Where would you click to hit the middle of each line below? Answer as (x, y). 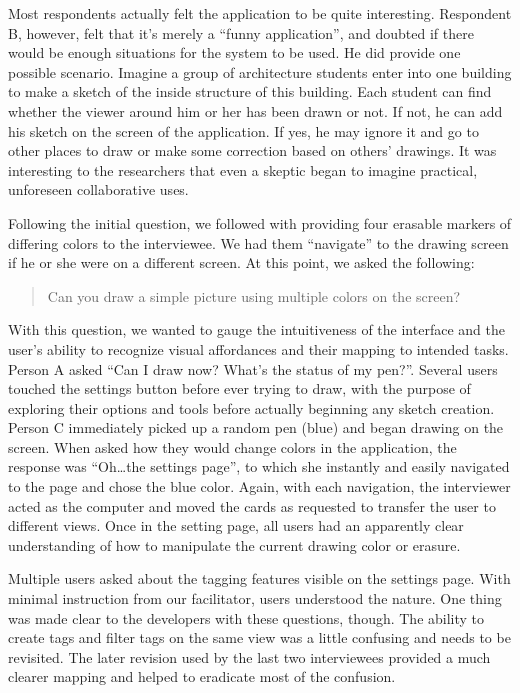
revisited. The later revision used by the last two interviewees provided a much (249, 656)
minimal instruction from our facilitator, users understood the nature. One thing (255, 598)
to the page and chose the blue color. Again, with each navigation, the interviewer (259, 486)
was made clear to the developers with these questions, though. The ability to (246, 617)
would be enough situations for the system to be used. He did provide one (234, 52)
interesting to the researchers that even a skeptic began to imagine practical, (243, 169)
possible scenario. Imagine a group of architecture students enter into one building (260, 71)
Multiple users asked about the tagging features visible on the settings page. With (259, 578)
